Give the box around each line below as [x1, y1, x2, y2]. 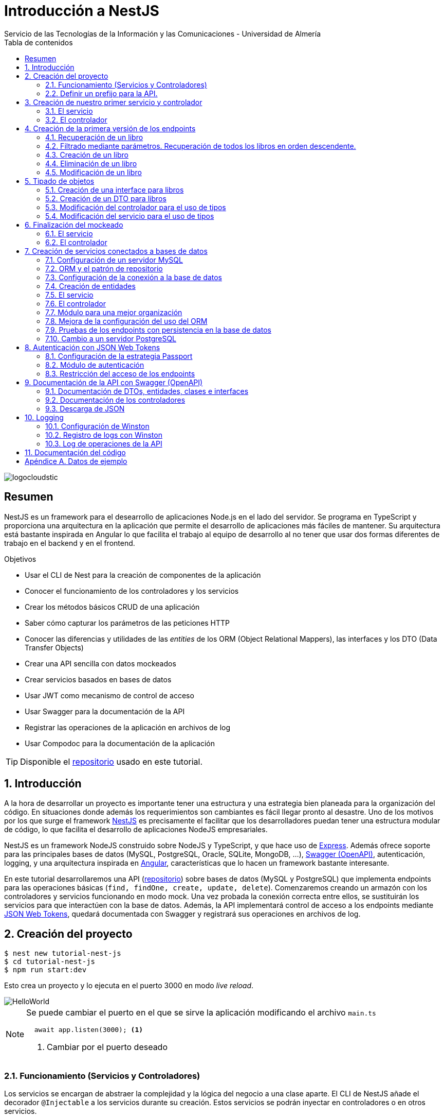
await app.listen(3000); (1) [34, 1026, 143, 1034]
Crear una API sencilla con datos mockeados [25, 659, 176, 668]
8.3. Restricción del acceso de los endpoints [45, 369, 195, 378]
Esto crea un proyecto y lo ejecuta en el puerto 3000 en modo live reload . [4, 981, 254, 990]
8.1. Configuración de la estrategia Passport [45, 351, 193, 360]
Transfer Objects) [25, 643, 84, 652]
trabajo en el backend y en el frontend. [4, 538, 135, 547]
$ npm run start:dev [4, 966, 87, 974]
